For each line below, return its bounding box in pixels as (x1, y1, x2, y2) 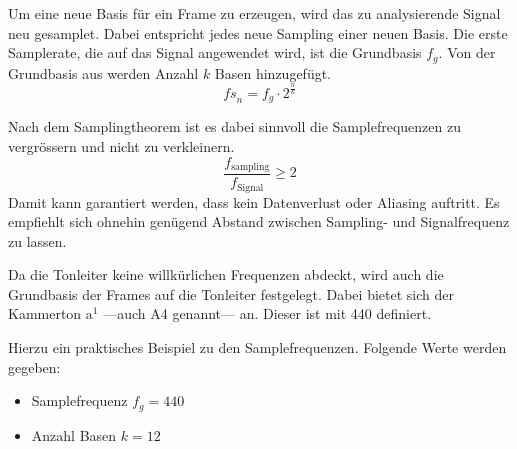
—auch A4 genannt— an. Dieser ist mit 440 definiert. (103, 303, 432, 324)
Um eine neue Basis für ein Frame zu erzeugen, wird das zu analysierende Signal (8, 3, 501, 23)
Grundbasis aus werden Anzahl (8, 62, 199, 83)
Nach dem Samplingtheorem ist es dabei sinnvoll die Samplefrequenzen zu (8, 116, 461, 137)
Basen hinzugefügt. (214, 62, 332, 83)
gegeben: (8, 356, 61, 377)
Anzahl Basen (31, 424, 117, 445)
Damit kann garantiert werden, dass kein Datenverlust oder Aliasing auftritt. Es (8, 191, 500, 212)
